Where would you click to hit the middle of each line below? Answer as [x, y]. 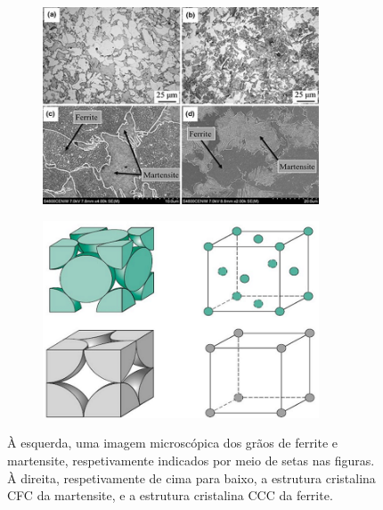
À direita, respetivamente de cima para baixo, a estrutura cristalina [191, 477]
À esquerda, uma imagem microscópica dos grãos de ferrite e [173, 443]
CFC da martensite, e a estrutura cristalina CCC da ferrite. [170, 495]
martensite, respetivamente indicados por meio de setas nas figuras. [191, 461]
